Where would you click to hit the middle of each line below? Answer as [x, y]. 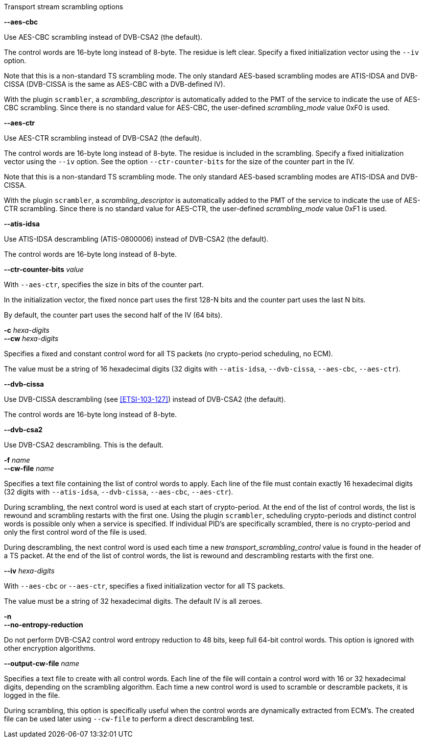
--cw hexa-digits [31, 338]
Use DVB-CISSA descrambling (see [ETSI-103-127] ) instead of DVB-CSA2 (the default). [145, 399]
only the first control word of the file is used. [75, 532]
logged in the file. [32, 695]
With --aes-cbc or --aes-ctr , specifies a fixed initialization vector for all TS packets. [144, 586]
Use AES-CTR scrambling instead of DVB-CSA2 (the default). [103, 138]
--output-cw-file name [42, 663]
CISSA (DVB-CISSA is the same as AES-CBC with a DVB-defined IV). [115, 84]
